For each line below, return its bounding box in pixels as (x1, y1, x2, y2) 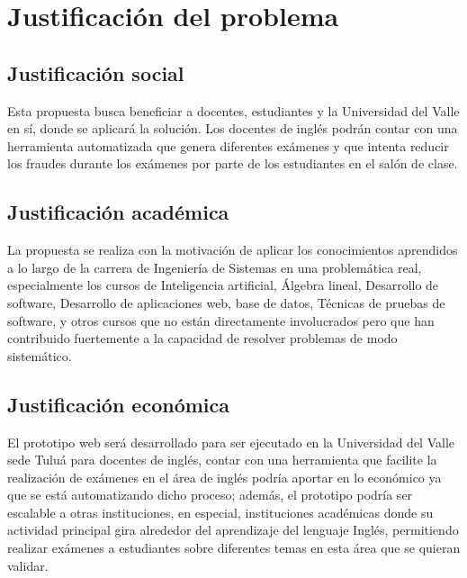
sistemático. (7, 346, 72, 365)
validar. (7, 555, 49, 574)
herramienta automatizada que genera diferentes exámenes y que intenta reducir (7, 136, 449, 155)
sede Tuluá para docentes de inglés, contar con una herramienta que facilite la (7, 450, 437, 469)
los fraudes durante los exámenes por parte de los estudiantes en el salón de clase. (7, 154, 458, 173)
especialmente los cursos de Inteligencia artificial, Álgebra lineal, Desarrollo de (7, 275, 439, 294)
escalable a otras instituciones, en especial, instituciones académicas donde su (7, 502, 434, 521)
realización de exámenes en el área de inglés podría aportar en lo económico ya (7, 467, 442, 486)
